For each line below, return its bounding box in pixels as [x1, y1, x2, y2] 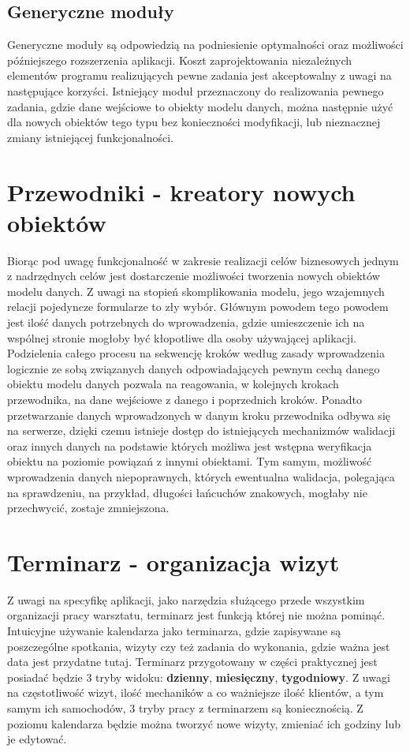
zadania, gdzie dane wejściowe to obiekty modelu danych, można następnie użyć [7, 98, 393, 114]
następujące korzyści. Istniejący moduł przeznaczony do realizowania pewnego [7, 82, 384, 99]
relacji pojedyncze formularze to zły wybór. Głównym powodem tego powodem [7, 298, 389, 315]
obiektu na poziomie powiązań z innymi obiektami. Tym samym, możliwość [7, 453, 372, 470]
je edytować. [7, 731, 67, 747]
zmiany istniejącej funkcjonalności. [7, 129, 173, 145]
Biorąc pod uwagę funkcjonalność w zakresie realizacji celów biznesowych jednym [7, 252, 399, 268]
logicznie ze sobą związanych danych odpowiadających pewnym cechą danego [7, 360, 380, 376]
